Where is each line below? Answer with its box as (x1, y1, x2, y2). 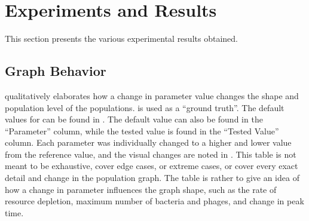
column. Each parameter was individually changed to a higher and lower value (5, 136, 292, 149)
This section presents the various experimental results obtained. (5, 32, 238, 45)
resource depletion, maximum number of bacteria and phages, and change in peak (5, 195, 304, 207)
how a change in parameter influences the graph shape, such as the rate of (5, 183, 277, 195)
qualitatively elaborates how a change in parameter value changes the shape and (5, 89, 299, 102)
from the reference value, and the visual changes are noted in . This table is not (5, 148, 296, 160)
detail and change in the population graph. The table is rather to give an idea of (5, 171, 299, 184)
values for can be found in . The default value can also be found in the (5, 113, 263, 125)
